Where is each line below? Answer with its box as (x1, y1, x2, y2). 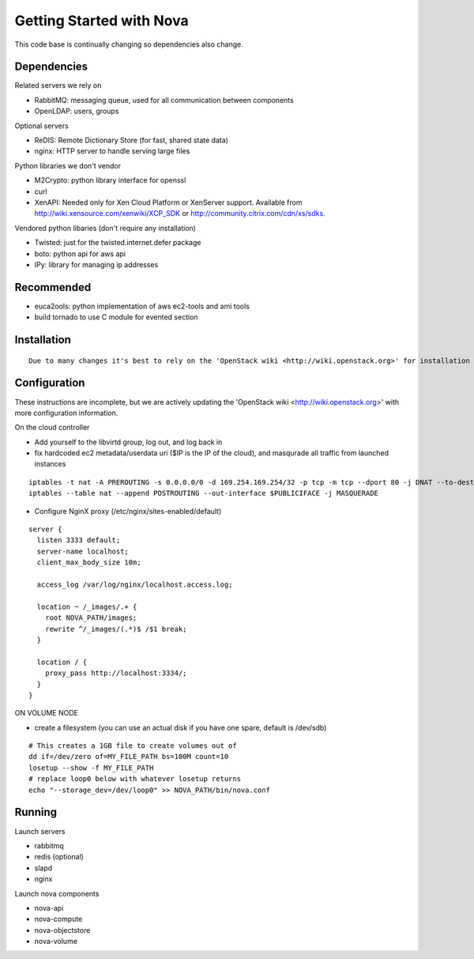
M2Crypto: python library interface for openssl (34, 176, 186, 185)
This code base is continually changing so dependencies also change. (14, 40, 244, 49)
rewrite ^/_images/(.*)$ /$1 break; (44, 625, 187, 633)
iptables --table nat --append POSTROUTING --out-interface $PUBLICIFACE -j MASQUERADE (28, 489, 379, 498)
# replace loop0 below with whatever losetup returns (28, 775, 241, 783)
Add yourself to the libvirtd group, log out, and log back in (34, 437, 223, 447)
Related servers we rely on (14, 81, 102, 90)
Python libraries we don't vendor (14, 160, 122, 170)
